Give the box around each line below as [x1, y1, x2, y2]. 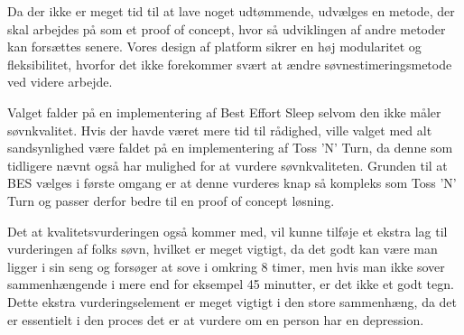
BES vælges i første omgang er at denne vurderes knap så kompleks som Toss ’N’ [7, 173, 457, 192]
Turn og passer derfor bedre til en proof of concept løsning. [7, 191, 335, 209]
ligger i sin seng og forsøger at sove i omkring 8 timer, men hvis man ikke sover [7, 256, 445, 275]
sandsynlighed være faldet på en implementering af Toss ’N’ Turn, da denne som [7, 138, 453, 157]
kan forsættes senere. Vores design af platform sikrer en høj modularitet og [7, 37, 422, 56]
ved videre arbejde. [7, 72, 113, 91]
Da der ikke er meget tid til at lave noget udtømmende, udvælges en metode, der [7, 2, 455, 20]
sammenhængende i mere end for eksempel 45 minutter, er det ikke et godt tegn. [7, 275, 454, 293]
